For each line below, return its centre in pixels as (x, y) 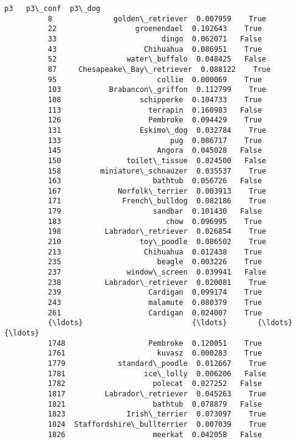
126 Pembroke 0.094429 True (155, 120)
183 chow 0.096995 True (155, 221)
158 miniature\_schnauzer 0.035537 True (157, 171)
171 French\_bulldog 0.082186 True (157, 201)
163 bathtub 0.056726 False (155, 181)
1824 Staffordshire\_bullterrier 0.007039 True (157, 424)
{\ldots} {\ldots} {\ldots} (170, 323)
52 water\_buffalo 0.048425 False (157, 59)
